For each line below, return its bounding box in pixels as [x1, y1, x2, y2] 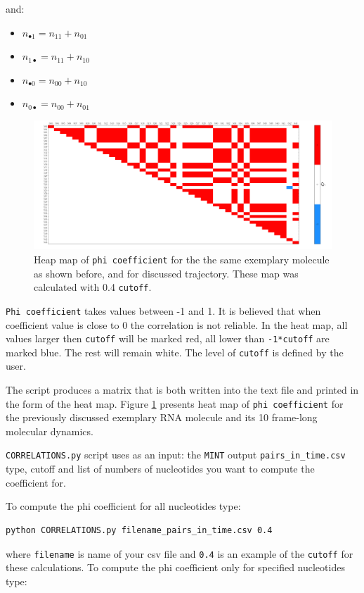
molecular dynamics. [6, 423, 93, 438]
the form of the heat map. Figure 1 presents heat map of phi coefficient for [6, 396, 344, 411]
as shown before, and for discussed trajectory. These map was [34, 266, 299, 280]
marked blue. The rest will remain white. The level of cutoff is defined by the [6, 344, 344, 359]
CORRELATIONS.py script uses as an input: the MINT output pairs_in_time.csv [6, 447, 346, 462]
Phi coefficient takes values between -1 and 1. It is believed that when [6, 303, 321, 318]
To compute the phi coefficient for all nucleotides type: [6, 499, 241, 513]
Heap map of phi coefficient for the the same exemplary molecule [34, 251, 330, 266]
